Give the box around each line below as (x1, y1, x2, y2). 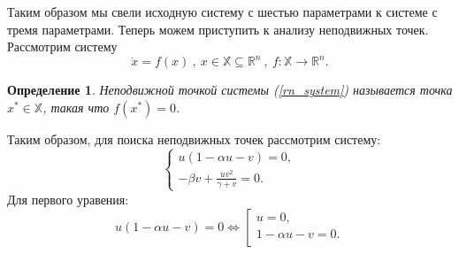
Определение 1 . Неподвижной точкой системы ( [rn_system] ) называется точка (7, 81, 453, 99)
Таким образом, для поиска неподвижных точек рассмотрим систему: (7, 129, 381, 148)
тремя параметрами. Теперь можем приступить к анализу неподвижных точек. (7, 19, 429, 38)
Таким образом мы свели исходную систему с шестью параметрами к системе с (7, 3, 438, 20)
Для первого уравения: (7, 189, 129, 208)
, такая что (42, 97, 110, 116)
